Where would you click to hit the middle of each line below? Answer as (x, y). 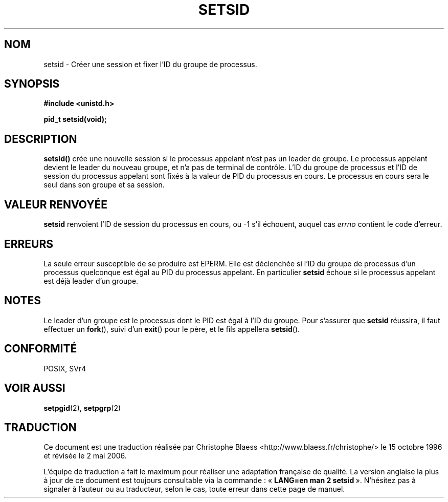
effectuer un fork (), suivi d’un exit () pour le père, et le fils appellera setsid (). (172, 329)
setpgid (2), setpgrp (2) (82, 408)
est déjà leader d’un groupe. (91, 281)
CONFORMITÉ (41, 349)
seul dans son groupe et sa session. (104, 185)
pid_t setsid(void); (75, 119)
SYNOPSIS (32, 84)
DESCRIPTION (41, 139)
